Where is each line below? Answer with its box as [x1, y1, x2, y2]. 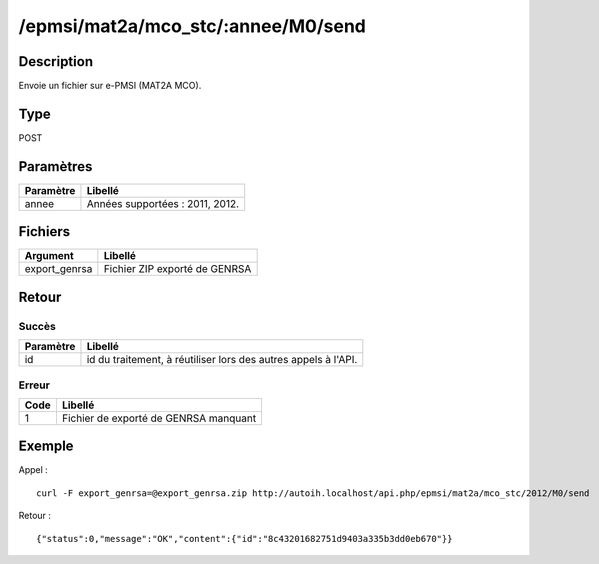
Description [18, 53, 94, 70]
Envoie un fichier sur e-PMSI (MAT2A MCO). [18, 80, 202, 92]
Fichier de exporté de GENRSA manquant [61, 411, 257, 425]
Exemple [18, 438, 74, 455]
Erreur [18, 378, 50, 392]
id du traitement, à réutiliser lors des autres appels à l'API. [86, 353, 358, 367]
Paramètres [18, 158, 93, 175]
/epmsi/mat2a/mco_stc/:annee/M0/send [18, 15, 367, 37]
